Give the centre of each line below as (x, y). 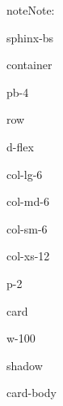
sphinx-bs (30, 37)
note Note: (31, 10)
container (29, 65)
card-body (31, 393)
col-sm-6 (27, 228)
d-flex (20, 146)
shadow (25, 365)
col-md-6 (28, 201)
